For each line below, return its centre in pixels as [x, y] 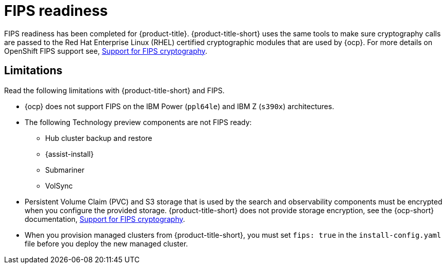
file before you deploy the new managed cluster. [106, 243]
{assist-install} [70, 154]
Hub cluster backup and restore [99, 138]
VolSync [59, 185]
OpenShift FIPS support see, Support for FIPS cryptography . [106, 51]
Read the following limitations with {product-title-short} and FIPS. [114, 90]
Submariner [65, 170]
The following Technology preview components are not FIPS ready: [138, 122]
